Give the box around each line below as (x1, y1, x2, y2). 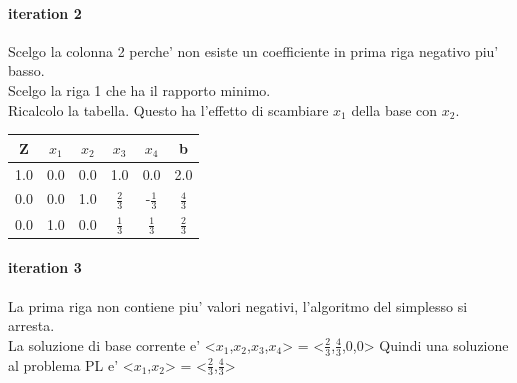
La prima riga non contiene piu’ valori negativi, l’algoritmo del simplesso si (8, 295, 468, 316)
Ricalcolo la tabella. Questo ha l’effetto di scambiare (8, 99, 329, 120)
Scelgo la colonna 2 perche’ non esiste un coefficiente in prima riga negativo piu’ (8, 40, 499, 61)
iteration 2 (8, 2, 82, 23)
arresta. (8, 315, 55, 336)
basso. (8, 60, 45, 81)
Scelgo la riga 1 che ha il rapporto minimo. (8, 79, 271, 100)
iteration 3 (8, 257, 82, 278)
